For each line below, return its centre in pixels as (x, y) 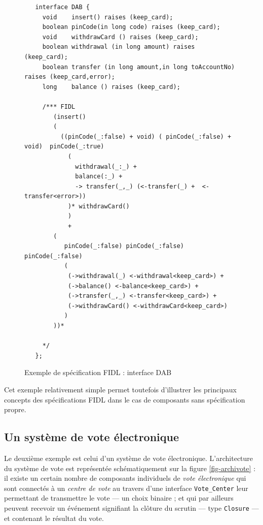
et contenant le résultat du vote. (54, 518)
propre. (15, 409)
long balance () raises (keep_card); (111, 87)
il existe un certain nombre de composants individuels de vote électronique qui (125, 478)
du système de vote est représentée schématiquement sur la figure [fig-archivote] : (130, 468)
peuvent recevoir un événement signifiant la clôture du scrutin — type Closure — (131, 507)
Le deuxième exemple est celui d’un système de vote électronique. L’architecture (129, 458)
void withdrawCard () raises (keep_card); (120, 37)
